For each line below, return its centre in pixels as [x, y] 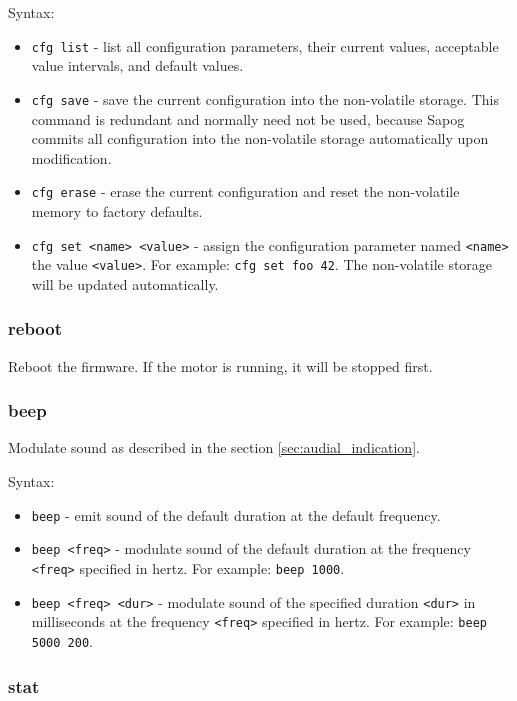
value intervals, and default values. [137, 65]
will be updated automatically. [125, 283]
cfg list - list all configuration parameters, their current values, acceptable [265, 45]
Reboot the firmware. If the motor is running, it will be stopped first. [220, 365]
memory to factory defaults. [117, 210]
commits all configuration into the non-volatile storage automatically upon [260, 138]
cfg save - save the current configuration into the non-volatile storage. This [265, 98]
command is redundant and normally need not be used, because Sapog [248, 118]
